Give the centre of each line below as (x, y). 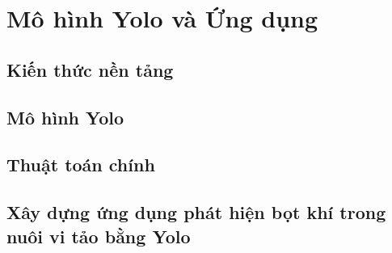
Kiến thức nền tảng (90, 69)
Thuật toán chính (81, 164)
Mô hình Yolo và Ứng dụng (162, 18)
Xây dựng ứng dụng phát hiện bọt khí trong (196, 212)
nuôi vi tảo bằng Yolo (99, 236)
